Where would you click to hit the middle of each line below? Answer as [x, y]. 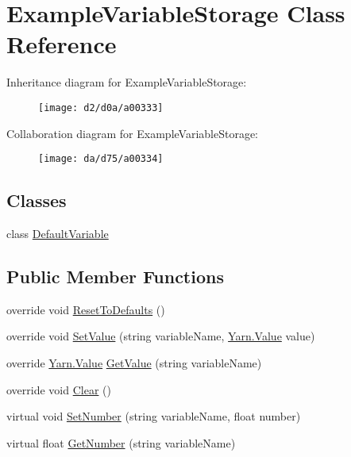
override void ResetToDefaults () [86, 309]
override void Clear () [59, 389]
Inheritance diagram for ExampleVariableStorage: [127, 82]
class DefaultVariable [58, 234]
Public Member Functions [115, 276]
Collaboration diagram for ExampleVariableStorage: [133, 133]
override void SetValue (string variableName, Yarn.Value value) [161, 336]
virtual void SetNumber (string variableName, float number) [154, 416]
